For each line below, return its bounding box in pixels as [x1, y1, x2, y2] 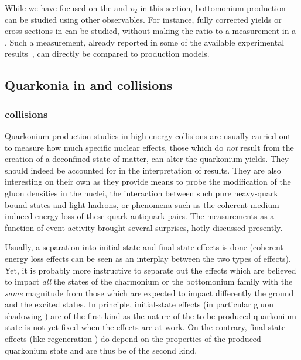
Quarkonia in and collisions [5, 76, 173, 94]
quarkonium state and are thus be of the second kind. [5, 344, 197, 356]
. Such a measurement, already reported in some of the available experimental [5, 36, 285, 48]
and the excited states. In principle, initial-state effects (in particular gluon [5, 298, 273, 310]
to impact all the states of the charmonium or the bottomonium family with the [5, 275, 293, 288]
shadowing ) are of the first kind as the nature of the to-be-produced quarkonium [5, 309, 296, 321]
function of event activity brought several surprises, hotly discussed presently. [5, 221, 283, 233]
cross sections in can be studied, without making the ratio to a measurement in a [5, 25, 296, 37]
